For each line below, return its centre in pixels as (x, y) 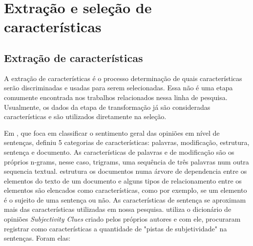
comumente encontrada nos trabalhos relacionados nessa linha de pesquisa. (116, 97)
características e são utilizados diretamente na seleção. (85, 116)
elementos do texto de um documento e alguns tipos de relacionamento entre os (123, 180)
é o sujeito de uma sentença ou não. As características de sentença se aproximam (125, 199)
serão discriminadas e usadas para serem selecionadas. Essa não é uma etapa (118, 88)
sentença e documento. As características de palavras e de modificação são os (119, 152)
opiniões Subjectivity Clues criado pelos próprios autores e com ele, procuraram (122, 219)
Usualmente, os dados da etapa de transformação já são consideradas (107, 107)
